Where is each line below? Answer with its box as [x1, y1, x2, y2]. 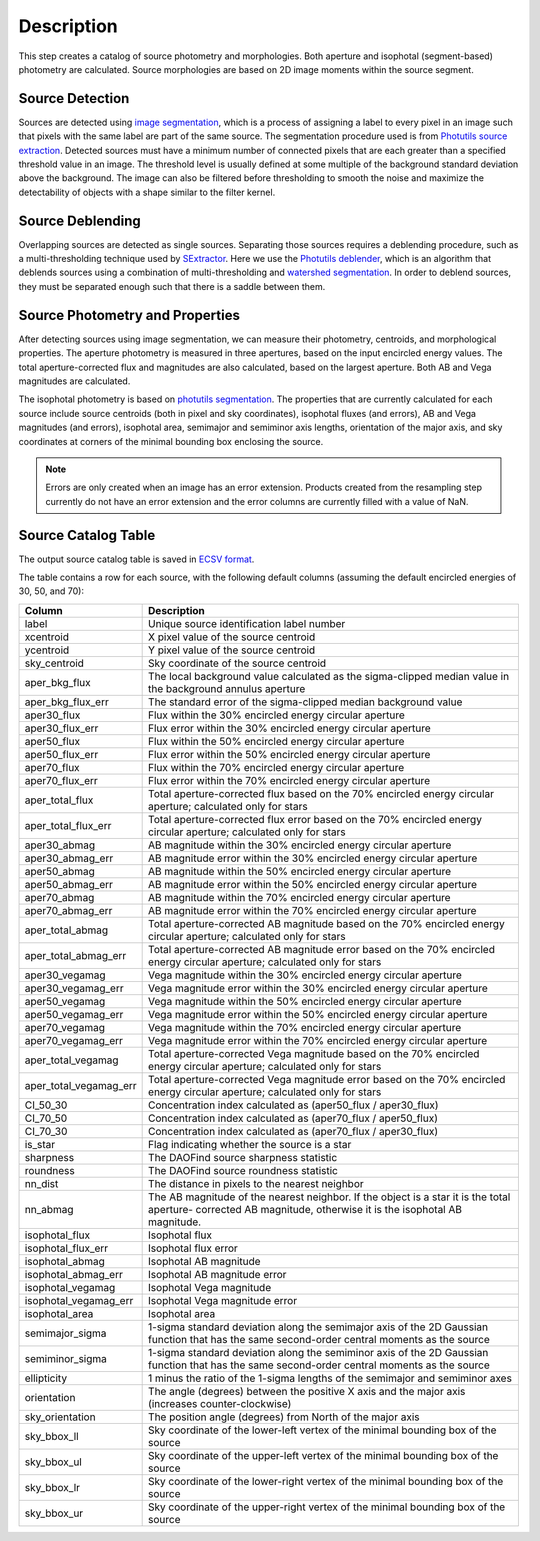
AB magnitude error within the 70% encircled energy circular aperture [148, 903, 477, 917]
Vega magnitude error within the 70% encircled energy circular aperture [148, 1033, 488, 1047]
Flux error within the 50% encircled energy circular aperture [148, 747, 431, 761]
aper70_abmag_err [24, 903, 113, 917]
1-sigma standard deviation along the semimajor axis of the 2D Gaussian [148, 1320, 489, 1334]
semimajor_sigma [24, 1326, 107, 1340]
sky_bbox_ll [24, 1429, 79, 1443]
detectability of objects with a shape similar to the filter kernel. [18, 186, 276, 198]
